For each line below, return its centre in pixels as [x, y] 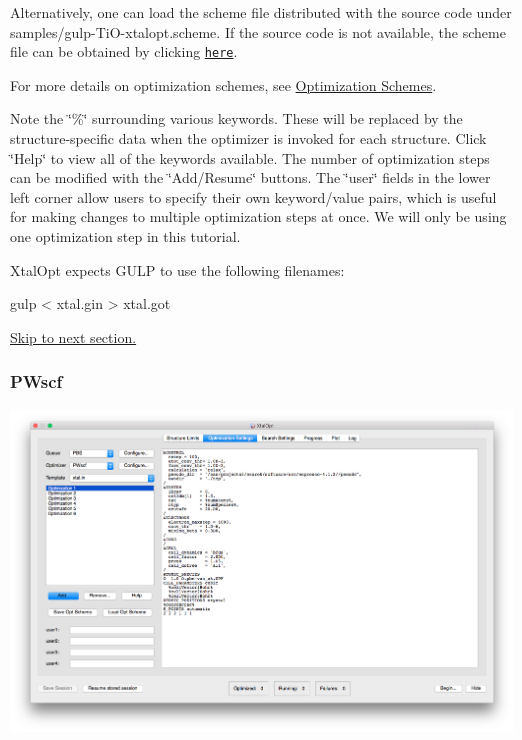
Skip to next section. [73, 336]
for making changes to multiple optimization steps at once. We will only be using [258, 216]
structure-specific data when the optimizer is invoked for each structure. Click [248, 138]
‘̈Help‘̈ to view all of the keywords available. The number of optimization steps [250, 157]
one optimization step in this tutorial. [125, 236]
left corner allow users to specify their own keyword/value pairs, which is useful [253, 196]
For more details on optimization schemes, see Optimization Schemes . [223, 84]
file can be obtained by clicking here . [124, 51]
